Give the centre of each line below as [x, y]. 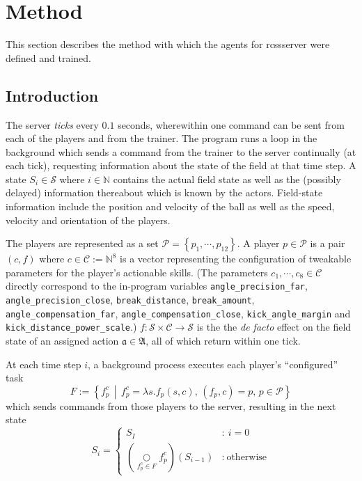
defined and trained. [48, 57]
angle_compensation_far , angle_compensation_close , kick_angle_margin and [178, 313]
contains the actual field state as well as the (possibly [227, 179]
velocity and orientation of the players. [88, 220]
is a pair [328, 243]
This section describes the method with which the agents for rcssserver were [168, 44]
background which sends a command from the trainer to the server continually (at [181, 151]
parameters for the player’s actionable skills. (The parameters [137, 272]
